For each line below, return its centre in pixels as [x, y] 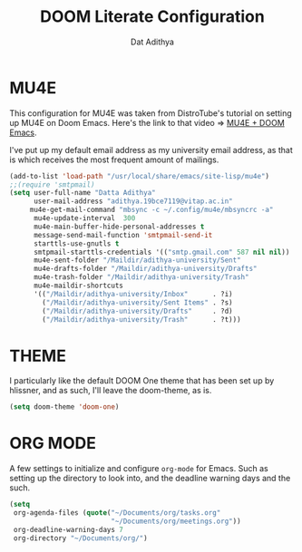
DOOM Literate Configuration [152, 17]
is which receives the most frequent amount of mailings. [114, 160]
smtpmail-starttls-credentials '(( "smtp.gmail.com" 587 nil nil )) [161, 252]
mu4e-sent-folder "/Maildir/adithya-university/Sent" [137, 260]
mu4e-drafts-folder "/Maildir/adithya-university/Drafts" [145, 269]
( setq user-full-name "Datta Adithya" [83, 193]
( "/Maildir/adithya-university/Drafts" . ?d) [137, 311]
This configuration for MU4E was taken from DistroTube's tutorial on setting [151, 113]
